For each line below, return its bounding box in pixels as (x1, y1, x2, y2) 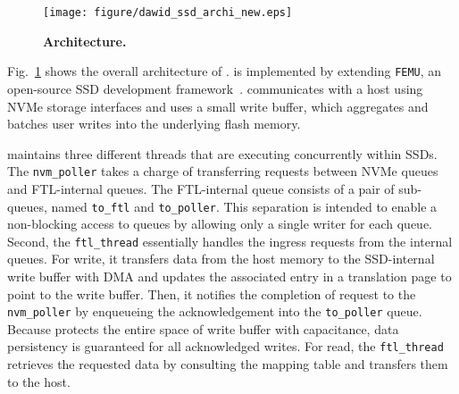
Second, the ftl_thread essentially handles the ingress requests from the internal (7, 231, 453, 250)
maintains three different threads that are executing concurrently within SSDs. (7, 144, 438, 163)
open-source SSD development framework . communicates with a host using (7, 79, 423, 97)
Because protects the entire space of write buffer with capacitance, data (7, 319, 399, 338)
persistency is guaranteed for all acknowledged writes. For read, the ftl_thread (7, 337, 444, 356)
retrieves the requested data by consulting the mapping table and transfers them (7, 355, 448, 373)
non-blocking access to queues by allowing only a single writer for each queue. (7, 214, 433, 233)
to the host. (7, 372, 71, 390)
